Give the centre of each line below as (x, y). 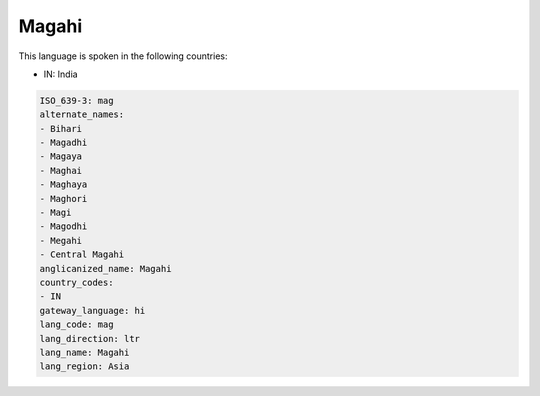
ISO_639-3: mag (76, 100)
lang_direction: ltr (89, 338)
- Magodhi (63, 226)
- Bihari (61, 128)
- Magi (55, 213)
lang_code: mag (76, 324)
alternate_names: (82, 114)
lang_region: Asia (84, 366)
